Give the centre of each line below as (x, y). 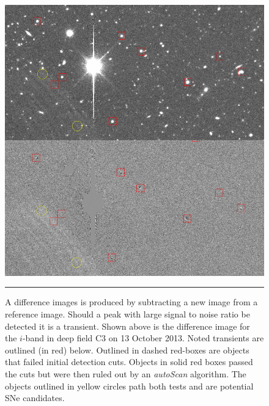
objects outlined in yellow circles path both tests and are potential (129, 386)
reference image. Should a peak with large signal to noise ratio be (127, 314)
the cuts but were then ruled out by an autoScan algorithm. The (126, 374)
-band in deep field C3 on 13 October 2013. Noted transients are (143, 338)
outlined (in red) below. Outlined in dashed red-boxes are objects (127, 350)
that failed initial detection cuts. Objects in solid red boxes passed (129, 362)
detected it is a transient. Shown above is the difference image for (127, 326)
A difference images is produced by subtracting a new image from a (131, 302)
